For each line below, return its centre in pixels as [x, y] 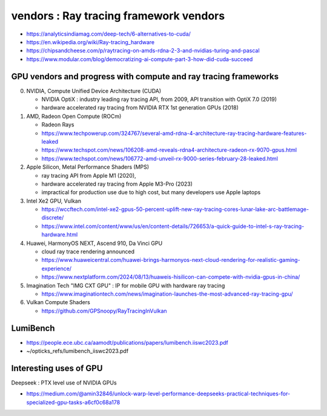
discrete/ [53, 218]
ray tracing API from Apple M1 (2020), [89, 175]
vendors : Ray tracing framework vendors [118, 16]
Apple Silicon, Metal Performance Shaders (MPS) [88, 167]
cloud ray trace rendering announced [88, 252]
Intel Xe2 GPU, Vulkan [54, 201]
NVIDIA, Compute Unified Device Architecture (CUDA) [94, 91]
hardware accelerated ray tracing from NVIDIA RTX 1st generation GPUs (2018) [140, 108]
